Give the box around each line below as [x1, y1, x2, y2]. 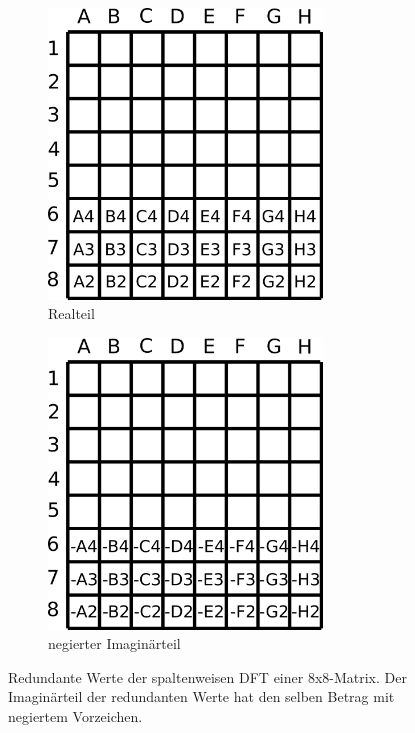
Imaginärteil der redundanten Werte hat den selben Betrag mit [8, 686, 395, 707]
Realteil [48, 303, 95, 324]
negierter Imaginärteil [48, 633, 181, 654]
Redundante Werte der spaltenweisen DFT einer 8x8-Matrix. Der [8, 666, 407, 687]
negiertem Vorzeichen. [8, 705, 143, 726]
